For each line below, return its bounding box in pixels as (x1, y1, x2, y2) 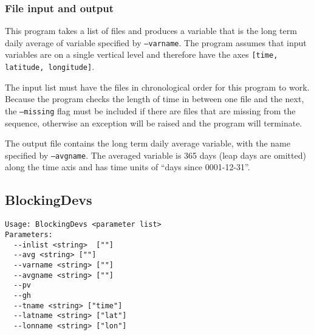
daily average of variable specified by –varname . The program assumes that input (5, 36, 307, 49)
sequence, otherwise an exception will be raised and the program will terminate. (5, 116, 302, 129)
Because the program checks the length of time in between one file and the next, (5, 92, 304, 105)
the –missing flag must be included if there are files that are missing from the (5, 104, 296, 117)
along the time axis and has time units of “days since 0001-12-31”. (5, 161, 250, 173)
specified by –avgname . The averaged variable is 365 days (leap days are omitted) (5, 148, 306, 161)
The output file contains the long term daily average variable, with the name (5, 137, 290, 150)
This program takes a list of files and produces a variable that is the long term (5, 24, 297, 37)
